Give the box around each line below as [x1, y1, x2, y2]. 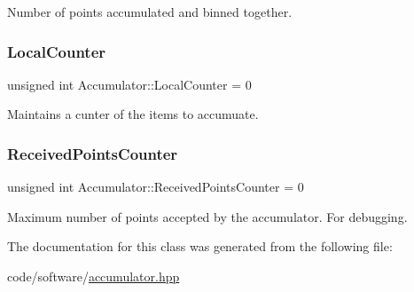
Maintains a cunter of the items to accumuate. [7, 105, 259, 123]
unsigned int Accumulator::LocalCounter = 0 [7, 75, 252, 93]
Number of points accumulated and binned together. [7, 3, 293, 20]
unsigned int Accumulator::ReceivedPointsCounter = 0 [7, 178, 304, 196]
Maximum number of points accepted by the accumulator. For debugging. [7, 207, 408, 225]
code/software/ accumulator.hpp [7, 267, 180, 285]
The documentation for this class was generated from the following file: [7, 237, 393, 256]
